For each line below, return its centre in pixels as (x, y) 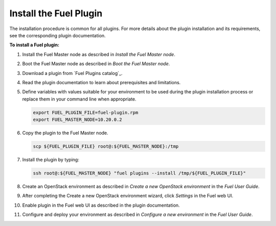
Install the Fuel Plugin (56, 13)
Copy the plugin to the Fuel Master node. (65, 133)
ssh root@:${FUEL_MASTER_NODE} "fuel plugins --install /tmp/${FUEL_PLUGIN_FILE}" (140, 173)
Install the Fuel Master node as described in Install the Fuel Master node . (99, 54)
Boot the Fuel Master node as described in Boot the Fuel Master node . (96, 64)
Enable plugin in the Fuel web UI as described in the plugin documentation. (101, 205)
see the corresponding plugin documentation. (57, 35)
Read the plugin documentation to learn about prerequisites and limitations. (101, 82)
